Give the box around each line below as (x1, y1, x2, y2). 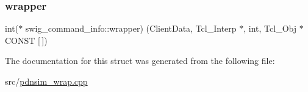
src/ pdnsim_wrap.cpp (5, 75, 88, 87)
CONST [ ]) (5, 34, 48, 46)
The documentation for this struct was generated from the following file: (5, 54, 275, 67)
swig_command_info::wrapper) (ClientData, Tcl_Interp (25, 22, 237, 35)
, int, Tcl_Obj (243, 22, 297, 35)
